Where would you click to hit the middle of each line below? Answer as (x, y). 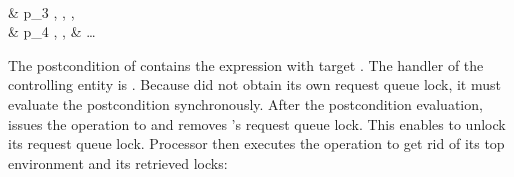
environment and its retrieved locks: (118, 162)
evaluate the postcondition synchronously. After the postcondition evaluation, (245, 103)
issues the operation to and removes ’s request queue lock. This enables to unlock (257, 123)
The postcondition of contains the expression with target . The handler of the (246, 64)
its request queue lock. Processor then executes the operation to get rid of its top (256, 143)
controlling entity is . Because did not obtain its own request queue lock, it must (254, 84)
